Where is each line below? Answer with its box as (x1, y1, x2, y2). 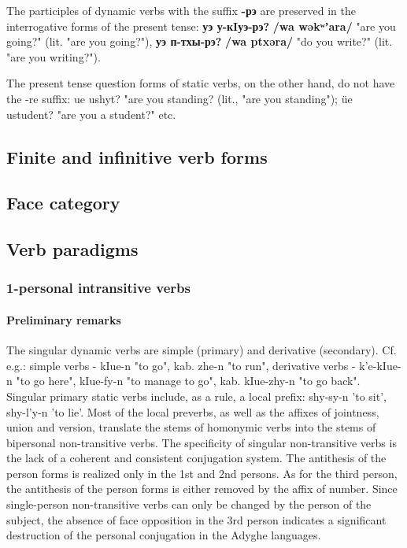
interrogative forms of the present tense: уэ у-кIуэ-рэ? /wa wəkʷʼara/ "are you (6, 17, 396, 34)
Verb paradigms (6, 237, 139, 261)
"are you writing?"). (6, 48, 101, 65)
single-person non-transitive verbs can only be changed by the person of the (6, 496, 372, 513)
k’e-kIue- (359, 357, 401, 373)
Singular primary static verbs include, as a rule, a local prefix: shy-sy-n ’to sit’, (6, 387, 387, 404)
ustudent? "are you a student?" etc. (6, 106, 176, 122)
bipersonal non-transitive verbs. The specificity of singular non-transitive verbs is (6, 434, 397, 450)
